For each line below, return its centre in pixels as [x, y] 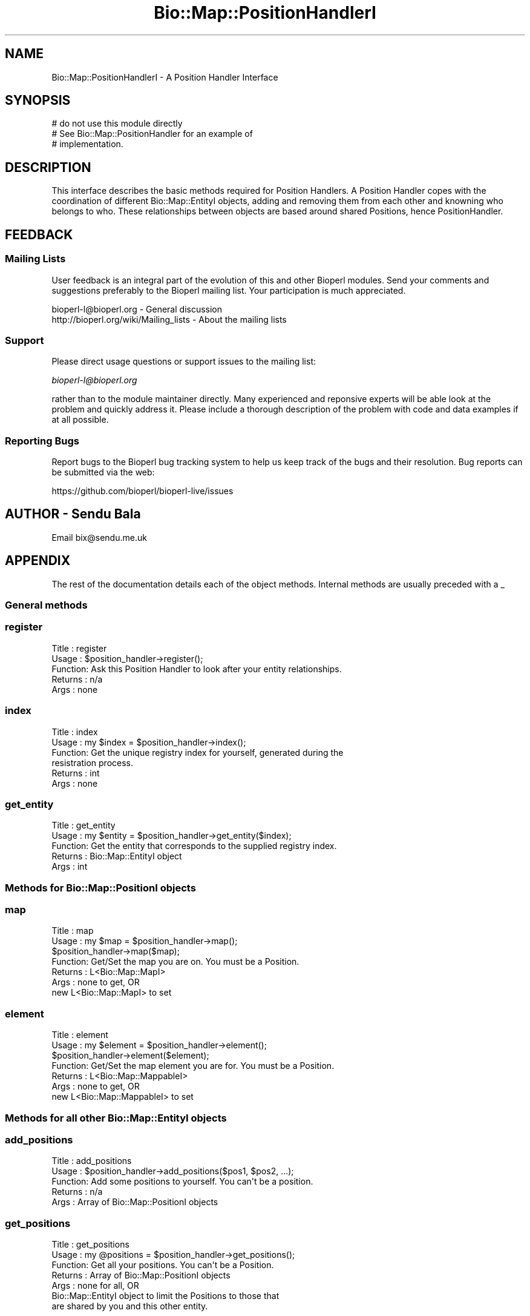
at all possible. [80, 420]
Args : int [70, 867]
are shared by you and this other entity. [130, 1306]
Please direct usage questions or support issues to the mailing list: [184, 362]
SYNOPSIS [38, 101]
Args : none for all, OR [95, 1286]
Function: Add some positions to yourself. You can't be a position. [182, 1182]
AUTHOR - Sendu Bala [73, 514]
